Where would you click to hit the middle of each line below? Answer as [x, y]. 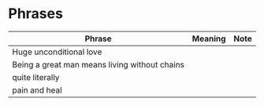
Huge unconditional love [57, 52]
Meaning [209, 38]
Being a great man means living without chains [99, 64]
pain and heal [37, 90]
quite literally [36, 77]
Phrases [35, 14]
